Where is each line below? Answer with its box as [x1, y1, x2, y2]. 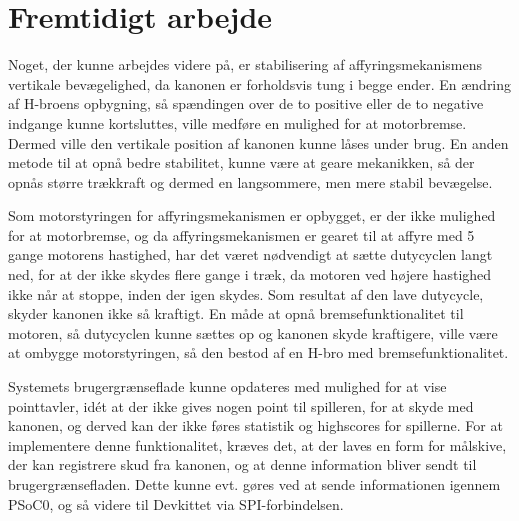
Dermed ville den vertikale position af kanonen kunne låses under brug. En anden [8, 132, 509, 153]
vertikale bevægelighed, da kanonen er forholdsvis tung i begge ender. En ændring [8, 73, 512, 94]
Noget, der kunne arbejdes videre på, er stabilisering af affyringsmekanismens [8, 54, 482, 75]
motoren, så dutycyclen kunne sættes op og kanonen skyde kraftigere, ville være [8, 322, 498, 343]
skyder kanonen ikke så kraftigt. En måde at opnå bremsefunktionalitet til [8, 303, 464, 324]
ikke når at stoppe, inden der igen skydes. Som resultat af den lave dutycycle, [8, 283, 484, 304]
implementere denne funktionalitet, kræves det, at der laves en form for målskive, [8, 434, 507, 455]
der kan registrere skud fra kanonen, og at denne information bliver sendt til [8, 454, 477, 475]
